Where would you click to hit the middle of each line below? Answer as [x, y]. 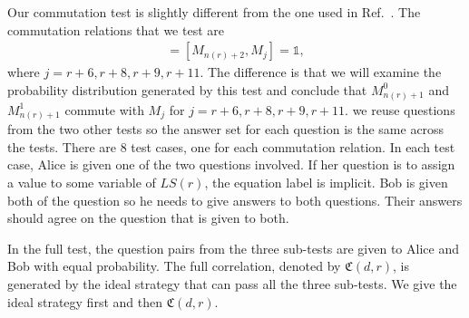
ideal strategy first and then [85, 301]
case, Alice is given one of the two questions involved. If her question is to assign [231, 164]
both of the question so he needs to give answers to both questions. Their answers [235, 200]
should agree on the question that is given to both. [148, 218]
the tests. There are [62, 146]
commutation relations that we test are [116, 29]
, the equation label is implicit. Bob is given [326, 183]
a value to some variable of [82, 183]
